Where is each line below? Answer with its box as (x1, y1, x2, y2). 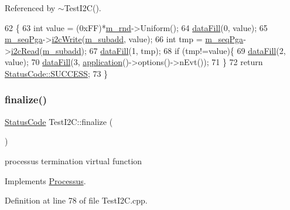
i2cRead (11, 44, 40, 56)
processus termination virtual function (5, 154, 142, 167)
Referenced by (5, 2, 56, 13)
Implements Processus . (5, 174, 86, 187)
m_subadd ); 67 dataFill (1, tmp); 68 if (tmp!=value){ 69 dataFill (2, (42, 44, 286, 56)
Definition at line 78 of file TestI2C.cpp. (5, 194, 148, 206)
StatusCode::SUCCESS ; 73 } (5, 67, 108, 79)
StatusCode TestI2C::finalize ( (5, 115, 113, 127)
